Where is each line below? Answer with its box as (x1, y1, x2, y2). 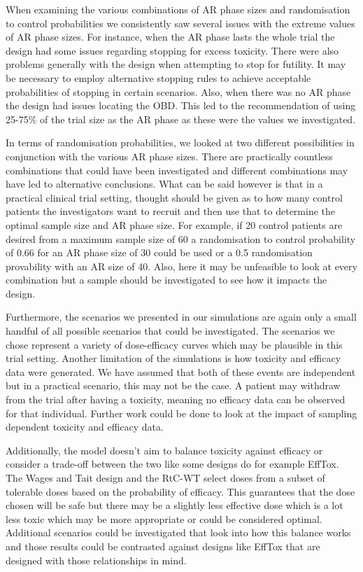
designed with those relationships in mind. (6, 552, 187, 567)
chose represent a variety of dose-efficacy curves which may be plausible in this (6, 337, 343, 351)
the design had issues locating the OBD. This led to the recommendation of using (6, 98, 356, 113)
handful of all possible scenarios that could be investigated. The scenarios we (6, 323, 335, 338)
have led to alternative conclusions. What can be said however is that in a (6, 176, 323, 191)
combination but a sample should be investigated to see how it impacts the (6, 272, 327, 287)
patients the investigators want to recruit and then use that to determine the (6, 204, 336, 218)
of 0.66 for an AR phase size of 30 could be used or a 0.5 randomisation (6, 245, 313, 260)
